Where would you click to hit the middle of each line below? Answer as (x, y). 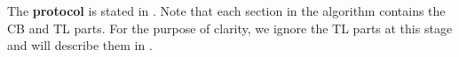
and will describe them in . (80, 45)
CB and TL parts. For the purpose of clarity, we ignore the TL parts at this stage (230, 28)
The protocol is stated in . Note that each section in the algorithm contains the (226, 11)
